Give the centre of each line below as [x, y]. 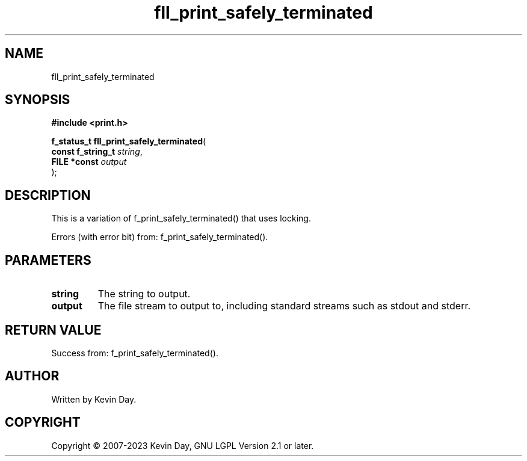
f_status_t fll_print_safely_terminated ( [129, 141]
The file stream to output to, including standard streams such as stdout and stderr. [284, 306]
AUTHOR [32, 376]
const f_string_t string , [97, 152]
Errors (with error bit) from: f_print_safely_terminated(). [160, 237]
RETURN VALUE [53, 330]
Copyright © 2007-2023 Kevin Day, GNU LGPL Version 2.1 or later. [183, 445]
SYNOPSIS [38, 100]
